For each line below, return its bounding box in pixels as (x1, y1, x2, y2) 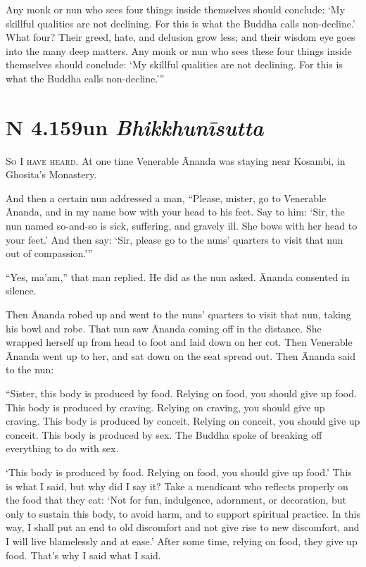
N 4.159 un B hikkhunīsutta (6, 112, 264, 142)
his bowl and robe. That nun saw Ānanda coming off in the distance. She (6, 320, 322, 335)
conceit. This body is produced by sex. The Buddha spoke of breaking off (6, 427, 322, 442)
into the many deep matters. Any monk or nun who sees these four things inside (6, 43, 352, 58)
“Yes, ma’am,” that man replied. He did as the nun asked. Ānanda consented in (6, 269, 350, 284)
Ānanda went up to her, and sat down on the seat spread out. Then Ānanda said (6, 348, 356, 363)
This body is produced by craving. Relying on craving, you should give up (6, 399, 325, 414)
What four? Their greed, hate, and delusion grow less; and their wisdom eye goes (6, 30, 355, 44)
